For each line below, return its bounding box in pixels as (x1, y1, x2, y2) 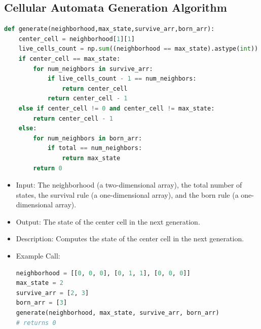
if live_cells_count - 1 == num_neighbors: (47, 75, 197, 83)
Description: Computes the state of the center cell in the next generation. (16, 233, 244, 244)
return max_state (62, 154, 121, 162)
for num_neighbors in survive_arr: (33, 65, 153, 72)
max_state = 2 (16, 279, 63, 287)
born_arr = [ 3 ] (16, 299, 67, 307)
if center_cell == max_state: (18, 55, 121, 62)
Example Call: (16, 250, 60, 261)
